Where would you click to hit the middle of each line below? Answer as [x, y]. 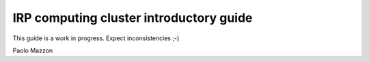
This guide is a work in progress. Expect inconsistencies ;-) [96, 38]
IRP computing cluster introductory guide [133, 18]
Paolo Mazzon [33, 50]
